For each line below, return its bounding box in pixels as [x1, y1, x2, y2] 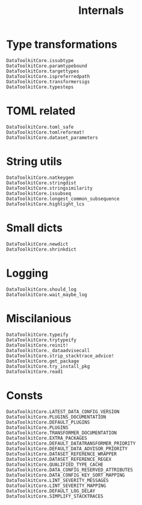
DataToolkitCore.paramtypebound [6, 63, 87, 69]
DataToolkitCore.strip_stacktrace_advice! [6, 353, 114, 359]
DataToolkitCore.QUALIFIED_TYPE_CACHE [6, 462, 103, 468]
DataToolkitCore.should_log [6, 286, 77, 292]
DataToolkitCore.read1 [6, 368, 63, 375]
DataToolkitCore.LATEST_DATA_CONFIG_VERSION [6, 408, 120, 414]
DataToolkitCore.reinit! [6, 342, 69, 348]
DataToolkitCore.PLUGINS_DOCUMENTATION [6, 414, 106, 420]
